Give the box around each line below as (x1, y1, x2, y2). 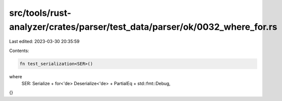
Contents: (9, 48, 29, 53)
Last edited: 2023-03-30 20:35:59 (9, 39, 80, 45)
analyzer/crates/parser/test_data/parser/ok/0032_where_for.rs (9, 21, 278, 32)
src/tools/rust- (9, 7, 71, 18)
